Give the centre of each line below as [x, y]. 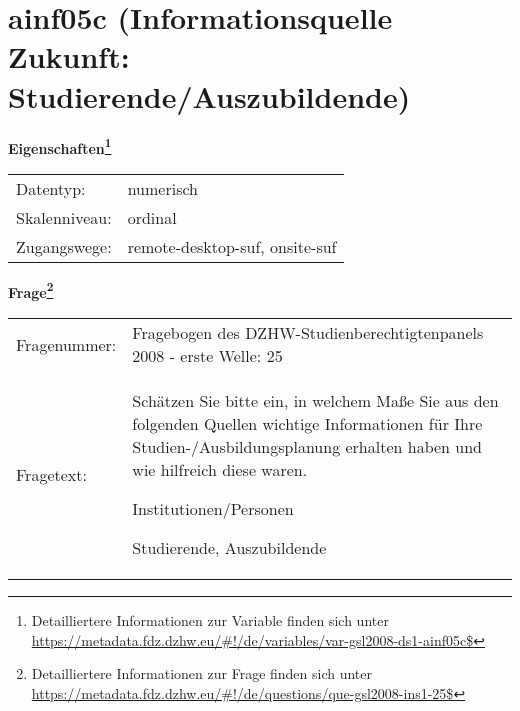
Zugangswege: [64, 246]
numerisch [162, 188]
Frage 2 [31, 290]
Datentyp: [51, 188]
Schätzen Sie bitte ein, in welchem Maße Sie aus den [315, 400]
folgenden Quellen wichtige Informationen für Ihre [307, 423]
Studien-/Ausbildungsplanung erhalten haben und [307, 446]
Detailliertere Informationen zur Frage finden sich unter [202, 673]
